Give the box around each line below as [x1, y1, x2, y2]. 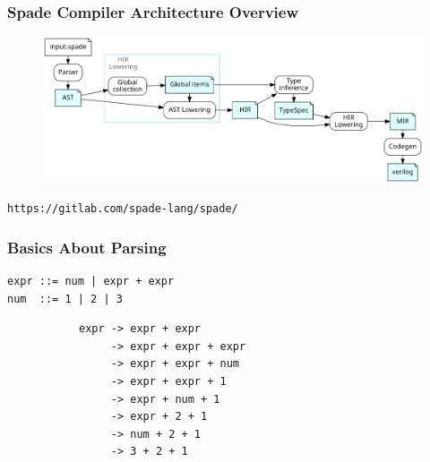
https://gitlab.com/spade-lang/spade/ [7, 202, 238, 216]
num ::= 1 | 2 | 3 [7, 292, 123, 305]
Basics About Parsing [7, 235, 167, 258]
